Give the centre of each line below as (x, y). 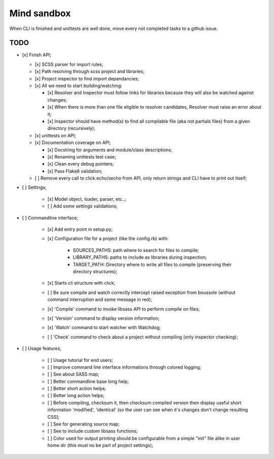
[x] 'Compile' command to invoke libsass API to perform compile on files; (124, 309)
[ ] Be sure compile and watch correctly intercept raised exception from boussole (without (142, 292)
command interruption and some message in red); (100, 299)
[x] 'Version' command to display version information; (104, 318)
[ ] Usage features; (42, 349)
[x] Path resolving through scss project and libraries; (90, 72)
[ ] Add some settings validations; (82, 206)
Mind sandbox (40, 13)
